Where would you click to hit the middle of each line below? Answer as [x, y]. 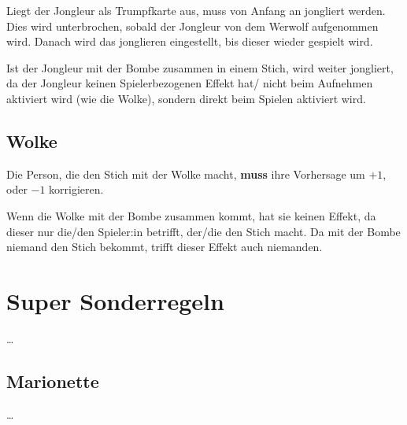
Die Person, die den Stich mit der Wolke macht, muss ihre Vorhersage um [186, 174]
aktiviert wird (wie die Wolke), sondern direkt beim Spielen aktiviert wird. [186, 98]
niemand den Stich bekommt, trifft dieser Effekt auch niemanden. [165, 247]
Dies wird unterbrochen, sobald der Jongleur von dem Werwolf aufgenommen [192, 26]
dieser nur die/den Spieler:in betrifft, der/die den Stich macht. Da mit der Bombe [203, 231]
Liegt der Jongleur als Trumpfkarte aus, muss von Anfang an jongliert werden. [196, 10]
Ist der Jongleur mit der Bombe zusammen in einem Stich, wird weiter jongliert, [200, 67]
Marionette [53, 381]
